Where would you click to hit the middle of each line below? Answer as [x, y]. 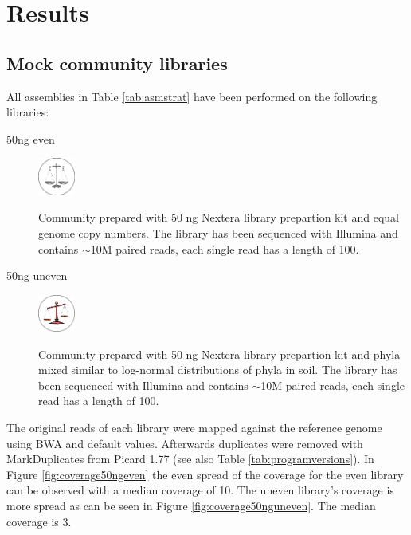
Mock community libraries [117, 63]
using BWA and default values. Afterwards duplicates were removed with [185, 443]
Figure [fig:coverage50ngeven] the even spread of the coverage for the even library [205, 474]
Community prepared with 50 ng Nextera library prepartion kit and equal [219, 217]
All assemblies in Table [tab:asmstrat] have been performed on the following [192, 96]
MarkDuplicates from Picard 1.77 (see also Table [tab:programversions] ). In [190, 459]
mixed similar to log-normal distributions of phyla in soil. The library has [218, 370]
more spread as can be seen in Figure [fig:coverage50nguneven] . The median [191, 506]
